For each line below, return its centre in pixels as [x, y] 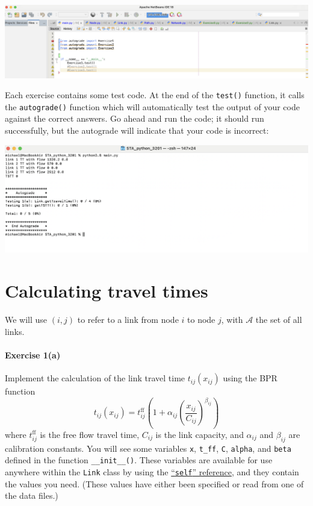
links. [15, 331]
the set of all [279, 320]
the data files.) [32, 495]
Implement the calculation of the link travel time [95, 378]
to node [201, 320]
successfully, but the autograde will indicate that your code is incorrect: [137, 130]
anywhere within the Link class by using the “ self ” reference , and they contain [152, 471]
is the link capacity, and [200, 434]
